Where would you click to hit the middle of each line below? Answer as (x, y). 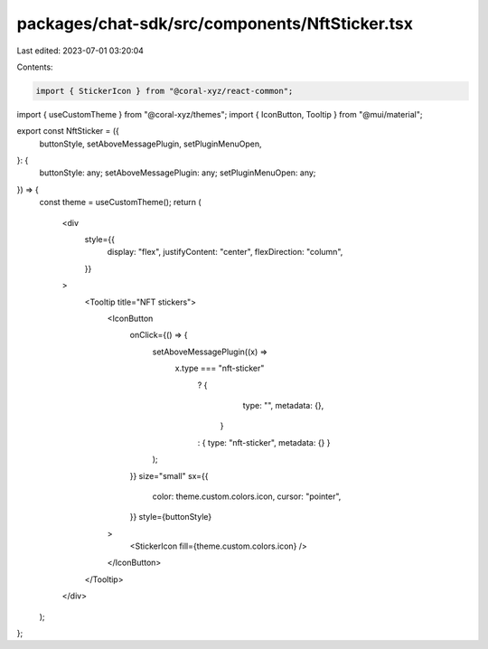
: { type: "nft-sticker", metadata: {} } (264, 442)
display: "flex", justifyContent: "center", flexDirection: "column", (225, 252)
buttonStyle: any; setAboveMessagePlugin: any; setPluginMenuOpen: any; (178, 173)
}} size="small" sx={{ (169, 475)
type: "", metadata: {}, (283, 405)
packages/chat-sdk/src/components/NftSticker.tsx (215, 24)
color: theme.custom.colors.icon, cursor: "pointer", (247, 496)
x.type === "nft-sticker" (220, 368)
